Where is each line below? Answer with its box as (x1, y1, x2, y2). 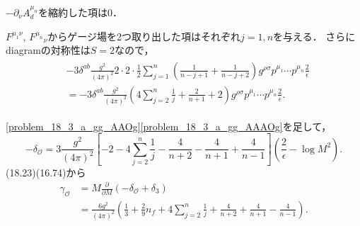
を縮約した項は (37, 5, 108, 19)
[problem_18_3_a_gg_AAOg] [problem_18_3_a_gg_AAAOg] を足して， (6, 118, 332, 133)
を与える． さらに (273, 28, 356, 43)
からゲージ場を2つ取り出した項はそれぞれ (47, 28, 240, 43)
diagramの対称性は (6, 43, 91, 57)
